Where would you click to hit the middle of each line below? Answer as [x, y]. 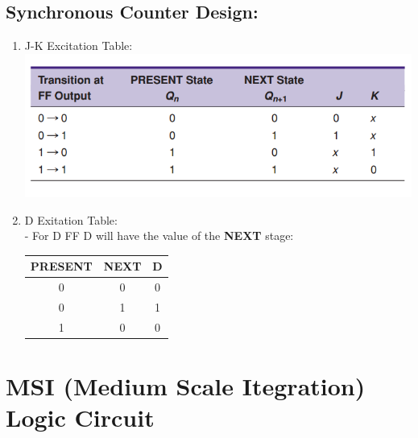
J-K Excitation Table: [79, 45]
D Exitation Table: [71, 219]
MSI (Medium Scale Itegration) [186, 386]
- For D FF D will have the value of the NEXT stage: [159, 236]
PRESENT [61, 266]
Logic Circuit [80, 417]
